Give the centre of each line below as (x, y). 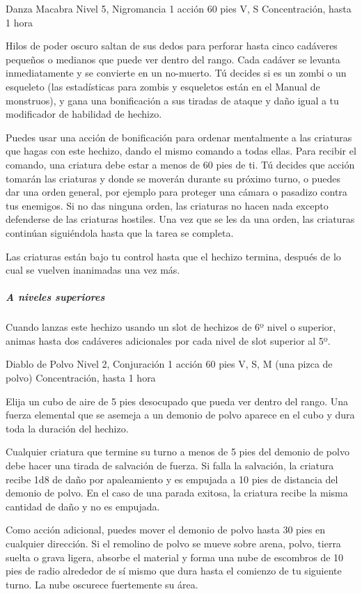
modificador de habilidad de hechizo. (84, 114)
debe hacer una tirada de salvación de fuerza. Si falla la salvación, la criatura (170, 465)
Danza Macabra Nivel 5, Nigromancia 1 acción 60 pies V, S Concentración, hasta (179, 8)
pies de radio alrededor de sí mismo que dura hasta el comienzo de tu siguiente (174, 571)
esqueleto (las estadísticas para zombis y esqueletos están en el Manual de (163, 86)
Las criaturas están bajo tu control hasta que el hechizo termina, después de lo (173, 256)
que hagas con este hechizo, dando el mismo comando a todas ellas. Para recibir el (181, 151)
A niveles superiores (55, 297)
